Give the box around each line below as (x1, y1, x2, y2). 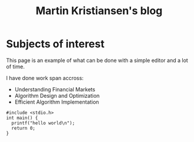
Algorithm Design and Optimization (14, 92, 100, 99)
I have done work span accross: (6, 74, 84, 81)
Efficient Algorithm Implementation (14, 98, 99, 105)
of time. (6, 63, 25, 70)
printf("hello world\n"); (11, 120, 75, 126)
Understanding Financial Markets (14, 85, 96, 93)
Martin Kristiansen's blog (35, 4, 163, 18)
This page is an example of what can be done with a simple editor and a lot (6, 57, 189, 64)
